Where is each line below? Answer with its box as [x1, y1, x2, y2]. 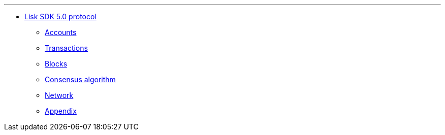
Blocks [45, 59, 68, 68]
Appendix [45, 107, 77, 115]
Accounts [45, 28, 77, 37]
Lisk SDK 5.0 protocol [24, 12, 97, 21]
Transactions [45, 44, 88, 52]
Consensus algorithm [45, 75, 116, 84]
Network [45, 91, 74, 99]
